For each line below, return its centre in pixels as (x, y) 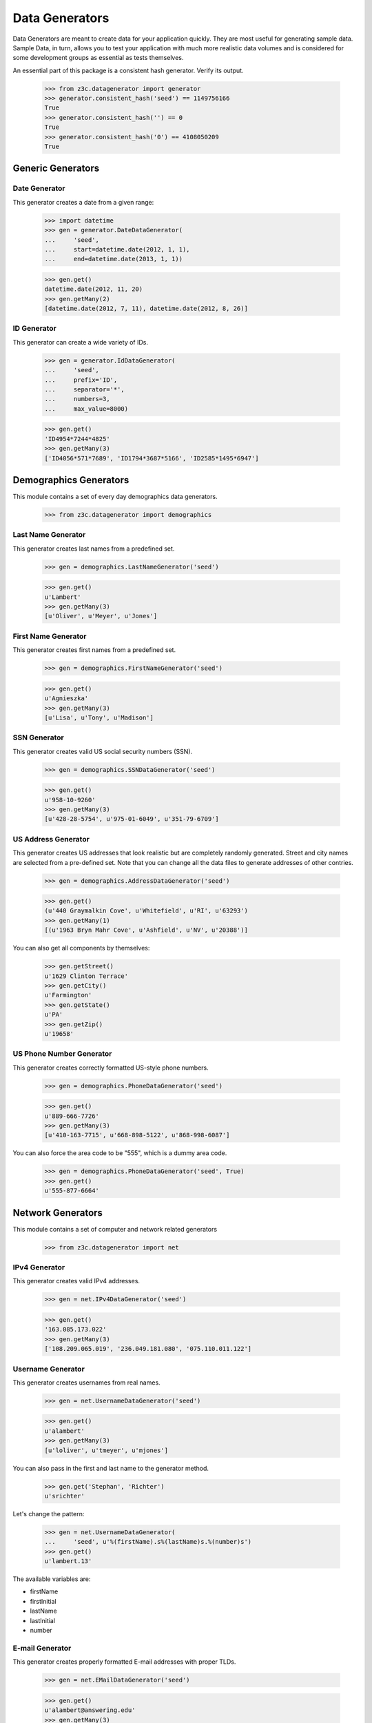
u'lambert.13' (68, 1561)
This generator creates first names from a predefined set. (94, 650)
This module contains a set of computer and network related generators (115, 1229)
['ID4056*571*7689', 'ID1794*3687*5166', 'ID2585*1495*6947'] (152, 458)
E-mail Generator (42, 1648)
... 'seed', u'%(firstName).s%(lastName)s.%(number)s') (148, 1542)
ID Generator (34, 329)
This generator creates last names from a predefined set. (94, 549)
